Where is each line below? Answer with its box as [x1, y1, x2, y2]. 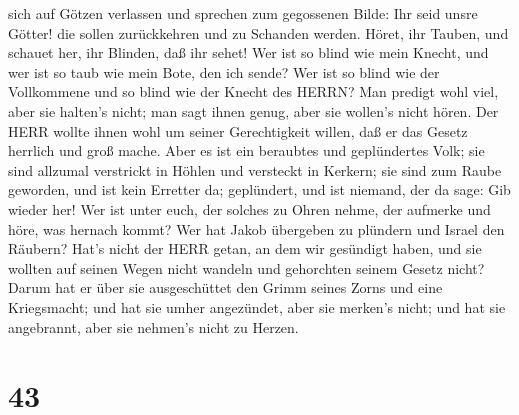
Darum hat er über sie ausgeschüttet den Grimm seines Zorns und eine [8, 277, 443, 298]
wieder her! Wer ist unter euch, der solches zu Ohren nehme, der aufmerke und [8, 198, 491, 219]
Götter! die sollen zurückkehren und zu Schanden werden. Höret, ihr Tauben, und [8, 22, 509, 43]
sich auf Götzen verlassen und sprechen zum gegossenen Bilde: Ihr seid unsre [8, 3, 478, 23]
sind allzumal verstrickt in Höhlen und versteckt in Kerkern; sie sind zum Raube [8, 159, 502, 180]
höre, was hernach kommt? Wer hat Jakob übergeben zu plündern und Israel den [8, 218, 505, 239]
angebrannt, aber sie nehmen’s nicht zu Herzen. [8, 316, 299, 337]
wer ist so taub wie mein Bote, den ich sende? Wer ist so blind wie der [8, 61, 440, 82]
